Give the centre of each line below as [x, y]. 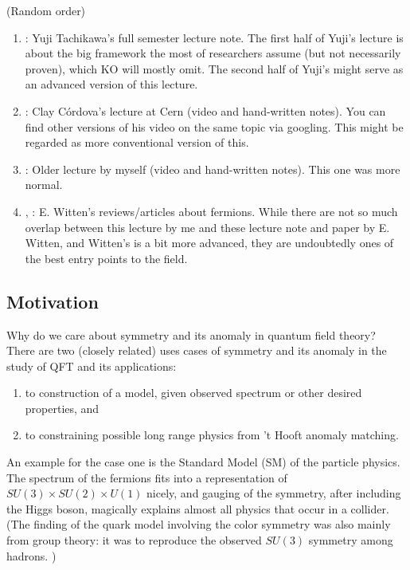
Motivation [53, 301]
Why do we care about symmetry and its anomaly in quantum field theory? [191, 334]
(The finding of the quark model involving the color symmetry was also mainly [199, 524]
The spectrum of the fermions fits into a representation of [147, 477]
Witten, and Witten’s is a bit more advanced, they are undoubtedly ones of [209, 243]
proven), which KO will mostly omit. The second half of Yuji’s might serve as [214, 68]
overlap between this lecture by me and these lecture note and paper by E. [207, 227]
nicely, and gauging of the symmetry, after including [274, 493]
